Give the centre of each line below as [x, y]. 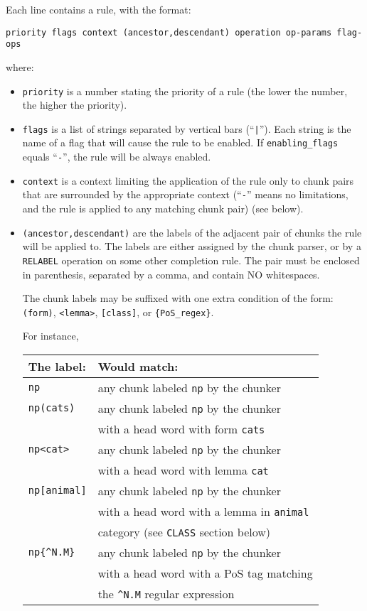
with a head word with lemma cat [183, 470]
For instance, [50, 336]
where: [20, 66]
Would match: [138, 366]
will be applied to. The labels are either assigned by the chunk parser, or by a [192, 246]
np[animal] [57, 491]
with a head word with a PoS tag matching [205, 573]
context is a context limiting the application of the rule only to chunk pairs [188, 180]
